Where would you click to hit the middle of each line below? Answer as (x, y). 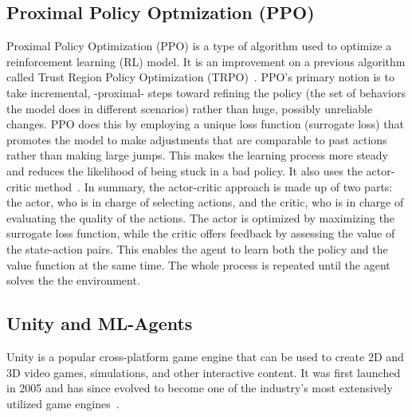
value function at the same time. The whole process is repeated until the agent (198, 264)
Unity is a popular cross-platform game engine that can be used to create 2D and (205, 356)
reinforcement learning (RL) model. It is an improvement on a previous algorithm (206, 61)
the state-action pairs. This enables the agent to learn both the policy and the (197, 248)
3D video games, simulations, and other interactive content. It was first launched (204, 372)
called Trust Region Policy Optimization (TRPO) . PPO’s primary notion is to (200, 77)
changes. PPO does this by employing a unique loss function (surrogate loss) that (205, 124)
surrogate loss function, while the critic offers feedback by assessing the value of (201, 233)
